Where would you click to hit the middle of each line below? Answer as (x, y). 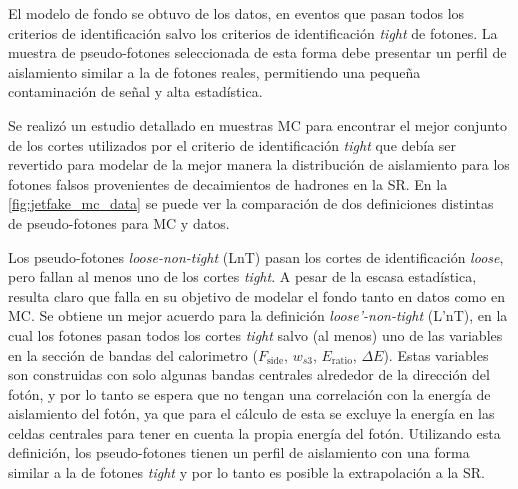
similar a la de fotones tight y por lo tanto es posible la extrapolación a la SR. (246, 472)
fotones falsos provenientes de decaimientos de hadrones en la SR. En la (228, 183)
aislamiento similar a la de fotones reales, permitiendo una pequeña (214, 71)
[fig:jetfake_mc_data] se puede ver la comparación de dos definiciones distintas (251, 203)
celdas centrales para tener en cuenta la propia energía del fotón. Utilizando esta (254, 432)
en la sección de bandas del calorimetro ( (133, 354)
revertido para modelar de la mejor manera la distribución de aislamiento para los (259, 164)
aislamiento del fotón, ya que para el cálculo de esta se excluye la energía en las (251, 413)
